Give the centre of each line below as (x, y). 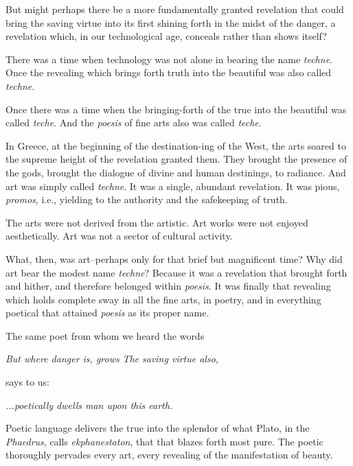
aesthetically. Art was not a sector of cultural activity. (119, 236)
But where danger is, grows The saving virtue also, (112, 359)
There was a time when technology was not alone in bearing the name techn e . (169, 59)
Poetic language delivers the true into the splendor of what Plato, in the (158, 428)
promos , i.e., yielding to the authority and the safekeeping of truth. (147, 199)
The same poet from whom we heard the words (105, 335)
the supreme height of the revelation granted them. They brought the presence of (176, 159)
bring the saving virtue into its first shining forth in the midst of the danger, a (171, 22)
